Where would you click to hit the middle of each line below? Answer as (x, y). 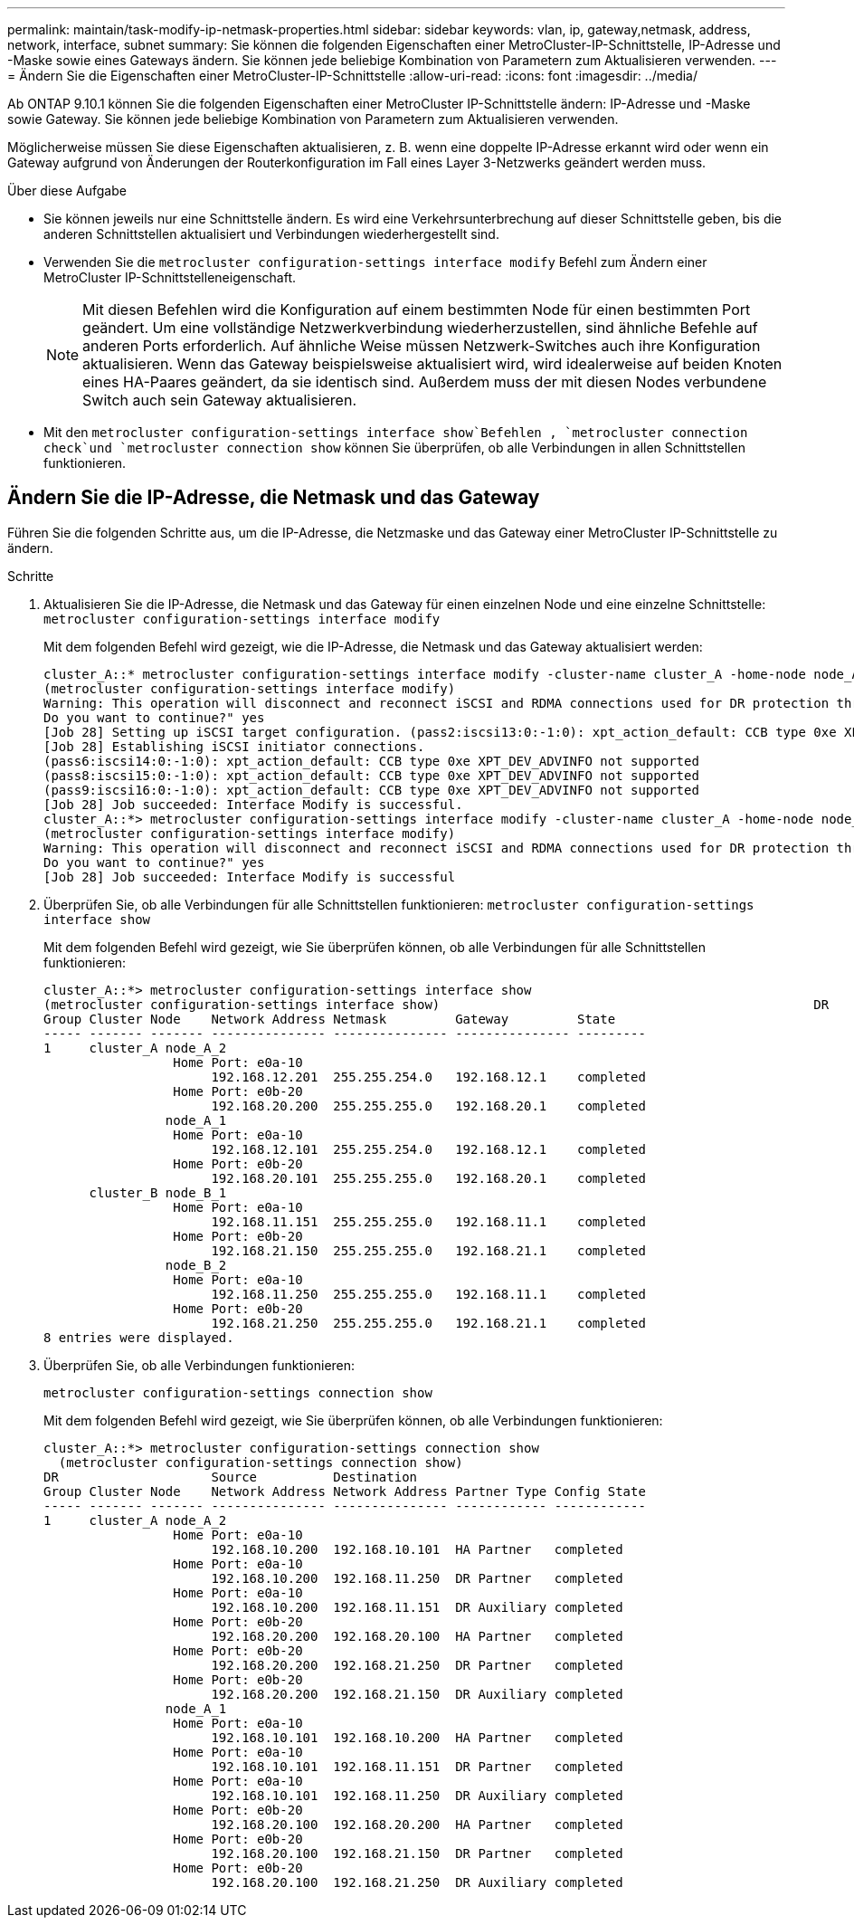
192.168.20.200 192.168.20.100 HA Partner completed (417, 1636)
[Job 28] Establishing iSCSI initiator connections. (234, 746)
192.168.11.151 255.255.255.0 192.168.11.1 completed (428, 1221)
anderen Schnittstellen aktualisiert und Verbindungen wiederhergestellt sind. (271, 234)
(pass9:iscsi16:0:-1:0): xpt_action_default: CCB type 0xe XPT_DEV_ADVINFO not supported (371, 790)
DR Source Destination (231, 1477)
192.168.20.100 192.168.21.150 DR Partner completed (417, 1853)
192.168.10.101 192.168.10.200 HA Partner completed (417, 1737)
